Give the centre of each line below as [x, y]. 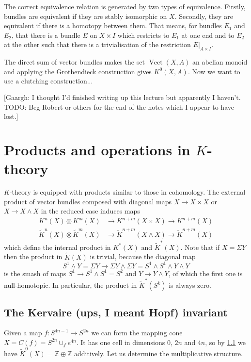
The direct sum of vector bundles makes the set [74, 62]
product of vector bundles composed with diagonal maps [88, 201]
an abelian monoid [220, 62]
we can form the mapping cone [137, 333]
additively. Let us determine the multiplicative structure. [158, 354]
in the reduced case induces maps [90, 211]
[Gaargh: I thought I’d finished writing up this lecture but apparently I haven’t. [122, 97]
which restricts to [143, 35]
